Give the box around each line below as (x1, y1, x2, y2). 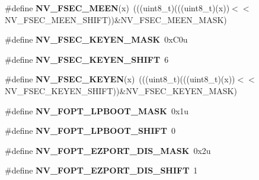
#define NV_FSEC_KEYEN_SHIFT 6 (5, 53, 169, 65)
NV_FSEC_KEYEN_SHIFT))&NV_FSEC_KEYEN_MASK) (5, 84, 237, 97)
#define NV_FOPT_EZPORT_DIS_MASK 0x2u (5, 144, 211, 156)
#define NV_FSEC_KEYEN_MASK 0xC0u (5, 33, 188, 46)
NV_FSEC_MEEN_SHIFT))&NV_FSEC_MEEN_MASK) (5, 13, 227, 25)
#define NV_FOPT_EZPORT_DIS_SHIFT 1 (5, 164, 198, 176)
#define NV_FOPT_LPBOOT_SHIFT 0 (5, 124, 175, 137)
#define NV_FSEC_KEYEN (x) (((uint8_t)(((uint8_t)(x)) (5, 73, 235, 85)
